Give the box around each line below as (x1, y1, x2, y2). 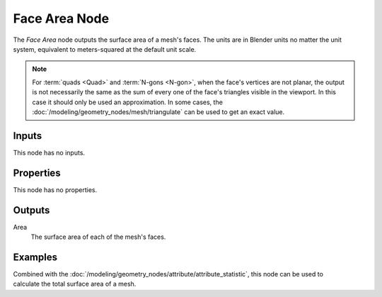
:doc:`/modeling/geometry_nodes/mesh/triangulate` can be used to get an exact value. (32, 107, 285, 116)
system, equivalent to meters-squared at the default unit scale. (13, 45, 197, 53)
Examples (13, 251, 58, 263)
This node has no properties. (13, 185, 98, 194)
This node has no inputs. (13, 148, 85, 157)
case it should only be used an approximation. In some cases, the (32, 98, 223, 106)
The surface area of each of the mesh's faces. (30, 232, 166, 241)
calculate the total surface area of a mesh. (13, 280, 137, 288)
